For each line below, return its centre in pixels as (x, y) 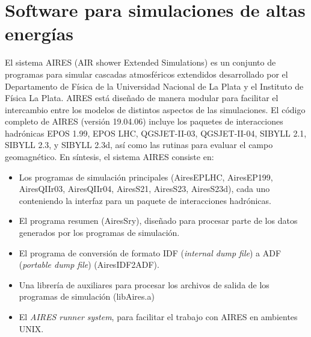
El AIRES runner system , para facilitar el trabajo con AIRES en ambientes (158, 317)
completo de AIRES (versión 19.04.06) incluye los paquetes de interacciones (144, 121)
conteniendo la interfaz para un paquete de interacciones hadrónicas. (145, 200)
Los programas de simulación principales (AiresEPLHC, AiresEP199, (146, 177)
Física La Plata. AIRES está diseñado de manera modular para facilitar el (142, 98)
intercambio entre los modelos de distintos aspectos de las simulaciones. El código (155, 109)
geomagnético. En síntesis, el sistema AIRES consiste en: (109, 157)
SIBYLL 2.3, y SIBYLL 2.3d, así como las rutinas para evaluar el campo (139, 145)
